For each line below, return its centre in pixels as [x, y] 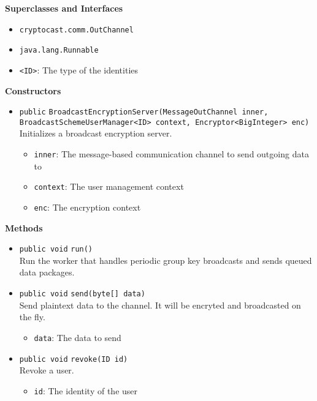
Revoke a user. [47, 370]
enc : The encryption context [87, 207]
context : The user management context [109, 186]
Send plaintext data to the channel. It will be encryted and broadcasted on [160, 305]
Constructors [33, 90]
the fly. [32, 317]
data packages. [47, 272]
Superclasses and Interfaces [64, 8]
